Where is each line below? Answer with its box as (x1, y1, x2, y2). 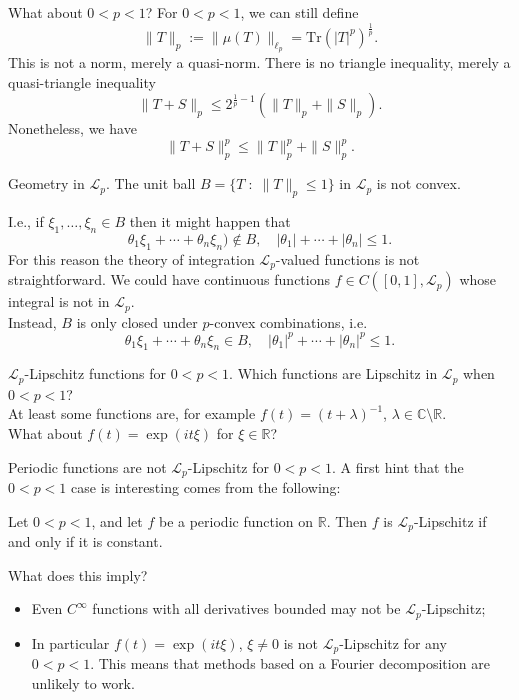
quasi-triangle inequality (8, 71, 156, 92)
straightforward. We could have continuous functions (8, 269, 330, 290)
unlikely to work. (31, 672, 135, 693)
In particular (31, 632, 110, 653)
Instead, (8, 311, 57, 332)
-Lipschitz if (413, 510, 487, 531)
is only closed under (76, 311, 198, 332)
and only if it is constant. (8, 531, 163, 552)
